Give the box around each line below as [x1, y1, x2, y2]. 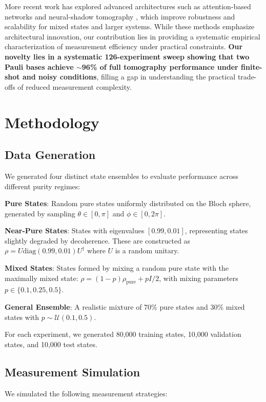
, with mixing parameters [159, 272, 238, 283]
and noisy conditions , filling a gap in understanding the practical [22, 71, 236, 82]
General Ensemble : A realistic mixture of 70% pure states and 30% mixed [5, 301, 245, 312]
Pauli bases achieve [5, 61, 74, 72]
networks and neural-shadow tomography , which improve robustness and [5, 11, 235, 22]
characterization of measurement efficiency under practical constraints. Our [5, 41, 243, 52]
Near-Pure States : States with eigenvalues [5, 225, 145, 236]
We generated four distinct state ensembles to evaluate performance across [5, 170, 238, 181]
